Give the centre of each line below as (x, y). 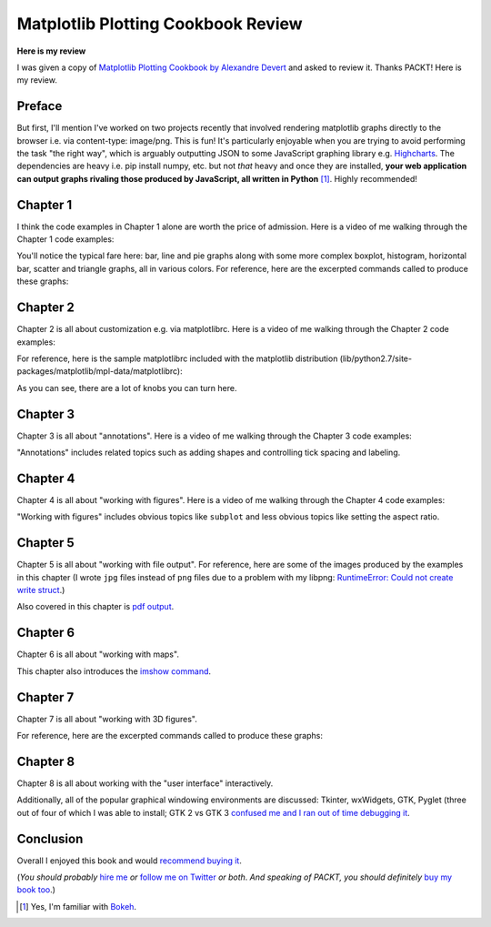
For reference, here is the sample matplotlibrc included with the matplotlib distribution (177, 358)
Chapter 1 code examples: (65, 239)
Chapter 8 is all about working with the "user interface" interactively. (145, 783)
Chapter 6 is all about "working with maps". (98, 654)
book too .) (36, 890)
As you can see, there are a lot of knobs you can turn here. (127, 388)
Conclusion (50, 838)
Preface (40, 106)
